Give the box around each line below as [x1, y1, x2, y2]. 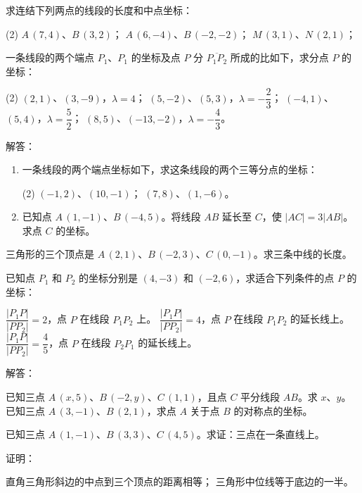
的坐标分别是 [79, 270, 138, 285]
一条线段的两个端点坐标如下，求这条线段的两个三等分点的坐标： [22, 162, 318, 177]
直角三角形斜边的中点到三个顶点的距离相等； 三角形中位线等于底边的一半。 [6, 474, 354, 489]
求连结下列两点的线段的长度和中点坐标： [6, 3, 193, 17]
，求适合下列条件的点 [235, 270, 335, 285]
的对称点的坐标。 [233, 403, 313, 418]
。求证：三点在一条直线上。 [196, 427, 325, 442]
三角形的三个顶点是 [6, 246, 94, 261]
